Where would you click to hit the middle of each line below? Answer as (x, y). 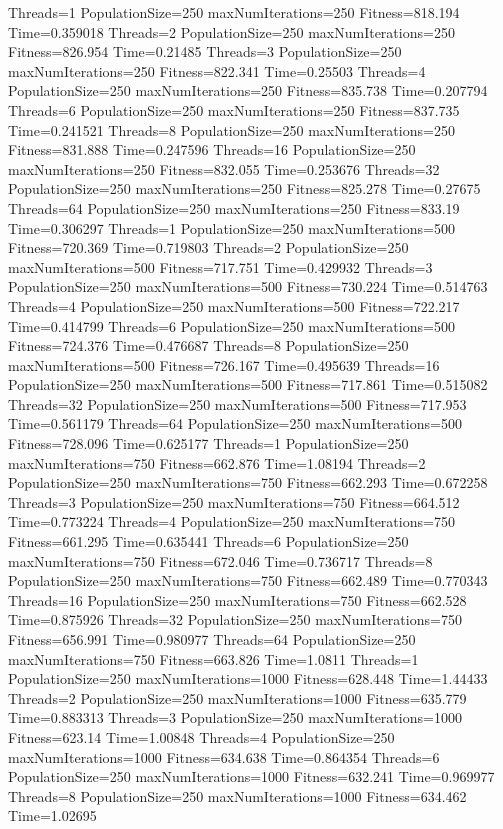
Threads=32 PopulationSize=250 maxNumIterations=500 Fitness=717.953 (237, 403)
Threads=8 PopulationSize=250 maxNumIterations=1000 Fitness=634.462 (237, 795)
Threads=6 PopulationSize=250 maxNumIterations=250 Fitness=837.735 (234, 109)
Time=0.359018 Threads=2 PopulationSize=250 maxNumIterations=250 (231, 31)
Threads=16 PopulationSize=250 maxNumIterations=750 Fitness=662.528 (237, 599)
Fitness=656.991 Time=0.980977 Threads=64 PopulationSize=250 (212, 639)
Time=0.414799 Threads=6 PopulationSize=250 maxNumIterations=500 (231, 325)
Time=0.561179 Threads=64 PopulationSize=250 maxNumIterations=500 (235, 423)
